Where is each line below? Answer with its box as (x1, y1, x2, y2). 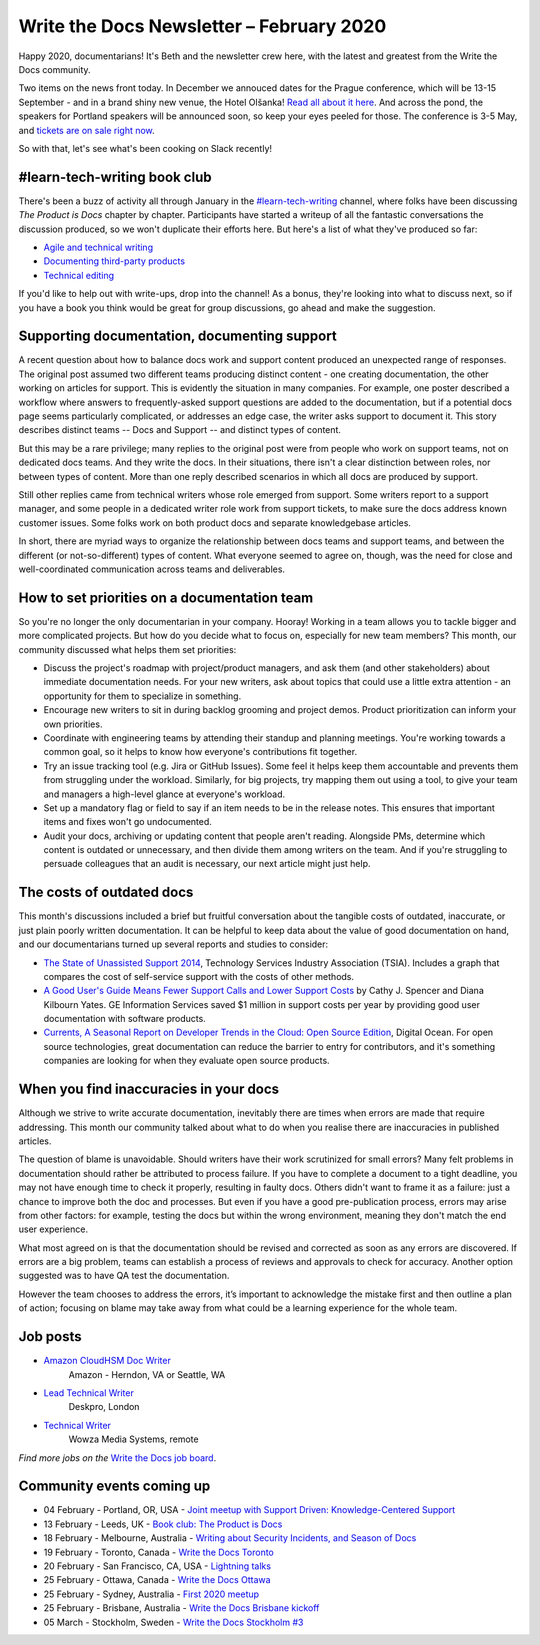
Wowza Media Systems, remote (68, 1433, 199, 1445)
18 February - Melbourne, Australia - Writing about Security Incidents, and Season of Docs (43, 1532, 417, 1544)
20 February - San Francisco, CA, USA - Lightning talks (43, 1560, 272, 1572)
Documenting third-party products (43, 255, 185, 267)
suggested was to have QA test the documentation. (18, 1270, 230, 1282)
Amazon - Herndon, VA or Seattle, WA (68, 1368, 226, 1380)
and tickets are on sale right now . (18, 124, 155, 136)
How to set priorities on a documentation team (18, 589, 314, 606)
